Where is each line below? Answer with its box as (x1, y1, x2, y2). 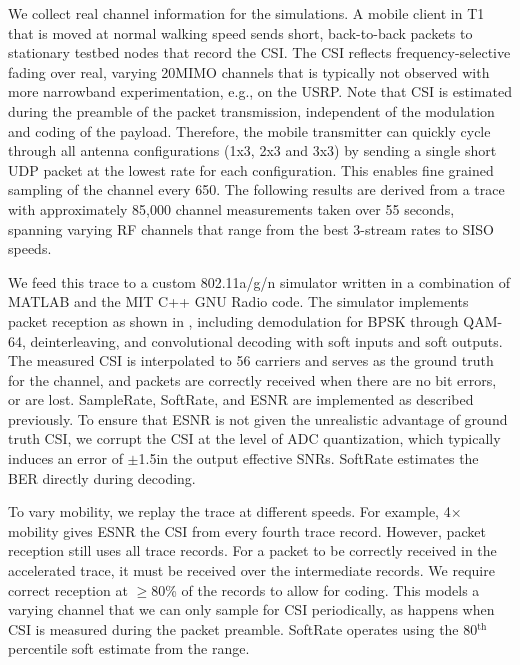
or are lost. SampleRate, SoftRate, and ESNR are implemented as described (8, 389, 474, 410)
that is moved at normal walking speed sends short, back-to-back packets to (8, 22, 473, 43)
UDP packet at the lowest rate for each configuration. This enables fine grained (8, 159, 494, 180)
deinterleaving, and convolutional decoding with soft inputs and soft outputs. (30, 330, 503, 351)
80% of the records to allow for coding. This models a (151, 579, 480, 600)
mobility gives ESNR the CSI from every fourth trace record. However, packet (8, 520, 486, 541)
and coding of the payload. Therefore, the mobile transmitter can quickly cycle (8, 120, 491, 141)
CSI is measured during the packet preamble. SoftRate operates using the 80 (8, 618, 478, 639)
